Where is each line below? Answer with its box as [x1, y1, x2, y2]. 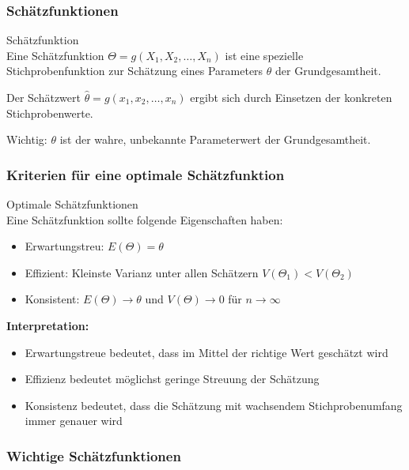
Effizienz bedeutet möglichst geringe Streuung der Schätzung [25, 370, 320, 387]
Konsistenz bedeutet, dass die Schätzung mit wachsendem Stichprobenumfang [25, 397, 403, 413]
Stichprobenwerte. [6, 104, 93, 121]
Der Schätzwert [6, 89, 81, 105]
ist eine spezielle [225, 47, 304, 63]
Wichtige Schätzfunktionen [6, 446, 181, 465]
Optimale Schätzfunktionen [6, 196, 138, 212]
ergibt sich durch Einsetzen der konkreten [190, 89, 392, 105]
